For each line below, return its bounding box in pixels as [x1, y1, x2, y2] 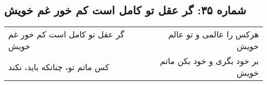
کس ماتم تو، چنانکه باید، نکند [8, 60, 109, 73]
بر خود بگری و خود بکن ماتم [160, 55, 259, 67]
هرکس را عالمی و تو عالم [168, 28, 259, 40]
